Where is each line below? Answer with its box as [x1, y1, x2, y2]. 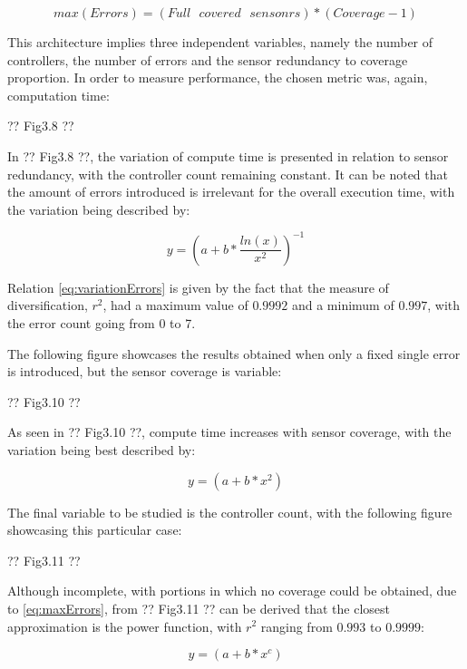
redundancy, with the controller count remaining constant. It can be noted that [7, 164, 448, 183]
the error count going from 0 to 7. [7, 314, 196, 333]
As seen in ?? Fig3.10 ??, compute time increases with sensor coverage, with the [7, 422, 452, 441]
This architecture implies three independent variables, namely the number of [7, 33, 433, 51]
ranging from [260, 616, 333, 635]
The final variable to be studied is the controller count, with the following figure [7, 502, 452, 521]
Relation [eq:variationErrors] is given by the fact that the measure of [7, 277, 389, 296]
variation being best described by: [7, 441, 196, 459]
